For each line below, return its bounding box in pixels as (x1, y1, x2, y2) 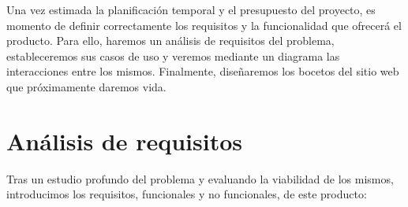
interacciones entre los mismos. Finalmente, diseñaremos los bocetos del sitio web (6, 63, 399, 79)
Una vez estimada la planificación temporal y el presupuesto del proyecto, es (6, 2, 376, 17)
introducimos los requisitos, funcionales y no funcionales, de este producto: (6, 186, 367, 202)
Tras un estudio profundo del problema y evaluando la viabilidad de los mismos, (6, 170, 394, 187)
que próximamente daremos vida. (6, 78, 167, 94)
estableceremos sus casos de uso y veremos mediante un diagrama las (6, 47, 340, 64)
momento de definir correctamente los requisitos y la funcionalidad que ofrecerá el (6, 17, 402, 33)
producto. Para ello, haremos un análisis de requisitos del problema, (6, 32, 335, 49)
